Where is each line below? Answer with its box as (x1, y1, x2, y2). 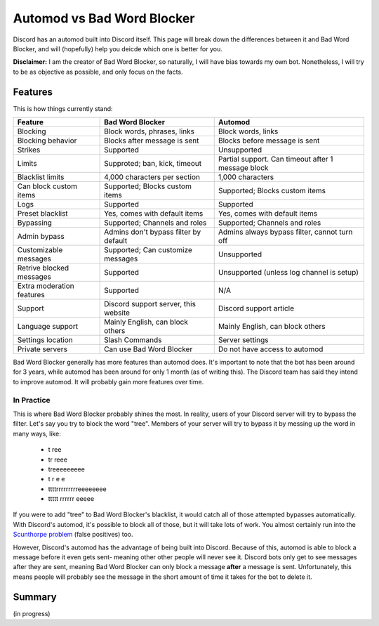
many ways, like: (13, 429, 61, 438)
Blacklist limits (17, 172, 65, 182)
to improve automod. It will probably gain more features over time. (13, 377, 204, 386)
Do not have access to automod (218, 344, 324, 354)
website (104, 308, 130, 318)
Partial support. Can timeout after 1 (218, 155, 333, 164)
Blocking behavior (17, 136, 77, 145)
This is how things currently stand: (13, 104, 113, 112)
